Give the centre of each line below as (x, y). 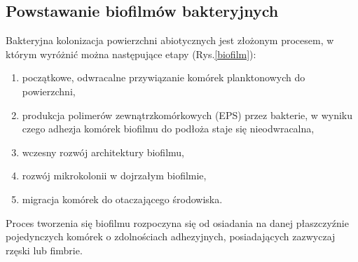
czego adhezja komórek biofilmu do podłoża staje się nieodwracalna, (168, 129)
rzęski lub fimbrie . (44, 250)
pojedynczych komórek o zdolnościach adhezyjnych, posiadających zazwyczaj (171, 236)
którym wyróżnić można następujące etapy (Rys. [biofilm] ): (131, 54)
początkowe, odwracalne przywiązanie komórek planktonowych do (164, 77)
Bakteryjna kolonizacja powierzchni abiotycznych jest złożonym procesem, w (170, 40)
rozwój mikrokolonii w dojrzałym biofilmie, (114, 175)
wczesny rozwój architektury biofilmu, (103, 152)
